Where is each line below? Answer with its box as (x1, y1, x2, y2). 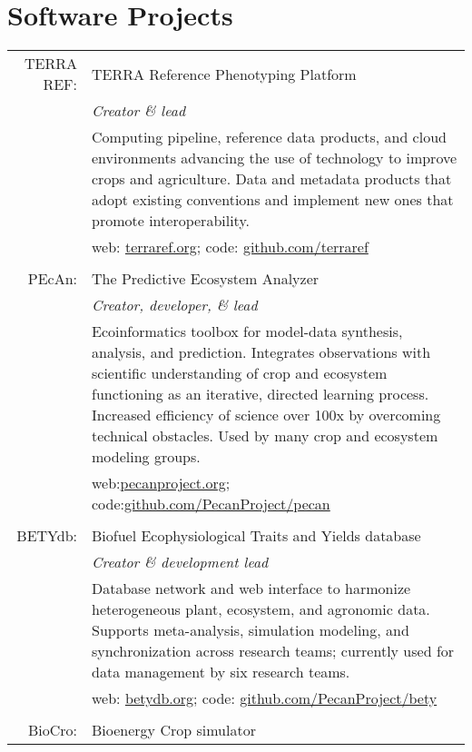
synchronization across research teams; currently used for (92, 640, 455, 662)
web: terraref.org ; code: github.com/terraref (92, 236, 369, 258)
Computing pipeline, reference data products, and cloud (92, 126, 447, 148)
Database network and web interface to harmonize (92, 578, 411, 599)
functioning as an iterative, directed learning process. (92, 383, 429, 405)
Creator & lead (92, 100, 186, 122)
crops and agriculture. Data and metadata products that (92, 168, 452, 190)
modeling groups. (92, 446, 201, 468)
